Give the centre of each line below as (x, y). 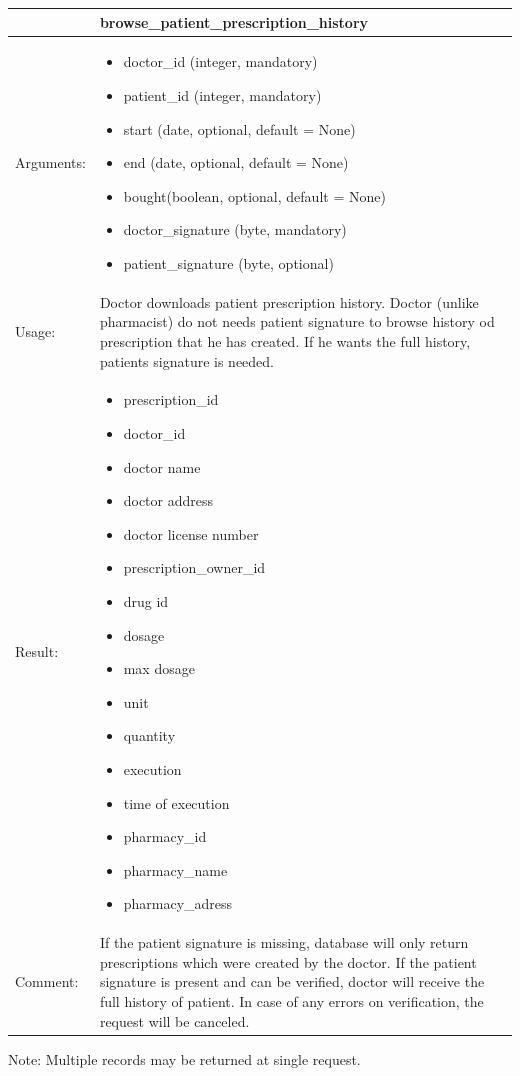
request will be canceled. (174, 1020)
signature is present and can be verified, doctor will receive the (292, 981)
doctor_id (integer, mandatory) (220, 61)
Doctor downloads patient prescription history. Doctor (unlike (289, 301)
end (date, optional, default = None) (236, 162)
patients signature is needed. (187, 360)
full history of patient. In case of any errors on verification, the (291, 1000)
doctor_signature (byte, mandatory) (235, 229)
